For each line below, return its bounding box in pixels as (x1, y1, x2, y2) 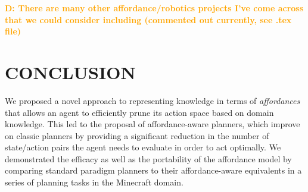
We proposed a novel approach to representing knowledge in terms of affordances (5, 94, 300, 106)
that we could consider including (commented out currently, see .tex (5, 13, 292, 26)
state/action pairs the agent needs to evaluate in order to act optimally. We (5, 141, 281, 153)
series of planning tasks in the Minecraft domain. (5, 176, 183, 188)
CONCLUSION (5, 59, 136, 84)
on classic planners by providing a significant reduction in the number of (5, 129, 269, 141)
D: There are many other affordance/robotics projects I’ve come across (5, 2, 304, 14)
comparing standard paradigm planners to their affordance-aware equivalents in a (5, 164, 302, 177)
